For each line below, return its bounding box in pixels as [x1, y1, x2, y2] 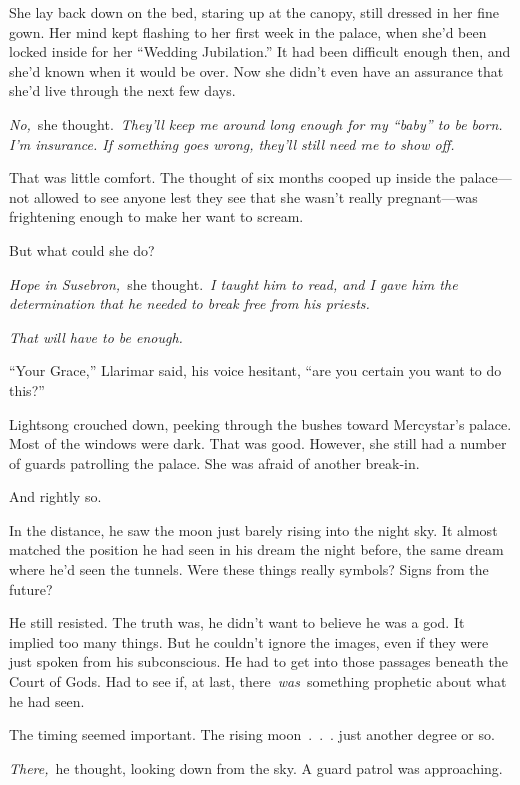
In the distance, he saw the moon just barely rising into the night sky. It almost [9, 519, 498, 540]
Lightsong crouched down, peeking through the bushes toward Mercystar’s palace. [9, 413, 512, 434]
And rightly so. [9, 486, 102, 507]
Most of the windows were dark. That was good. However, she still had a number [9, 433, 507, 454]
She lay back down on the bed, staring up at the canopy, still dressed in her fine [9, 2, 500, 22]
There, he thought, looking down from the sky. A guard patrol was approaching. [9, 757, 503, 778]
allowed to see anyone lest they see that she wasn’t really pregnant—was [33, 186, 478, 207]
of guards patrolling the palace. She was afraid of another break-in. [9, 452, 420, 473]
